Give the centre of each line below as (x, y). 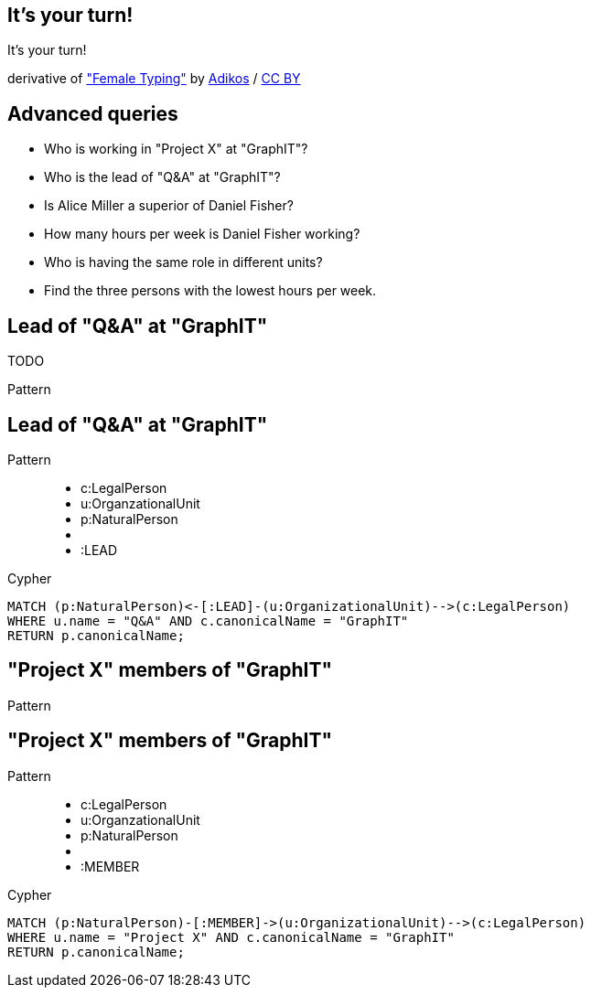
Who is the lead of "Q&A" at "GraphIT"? (162, 177)
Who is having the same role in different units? (183, 262)
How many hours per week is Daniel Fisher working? (202, 234)
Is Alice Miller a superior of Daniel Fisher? (169, 206)
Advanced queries (93, 113)
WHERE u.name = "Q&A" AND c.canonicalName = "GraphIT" (208, 621)
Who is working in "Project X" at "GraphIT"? (176, 149)
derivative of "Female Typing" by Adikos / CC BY (154, 79)
